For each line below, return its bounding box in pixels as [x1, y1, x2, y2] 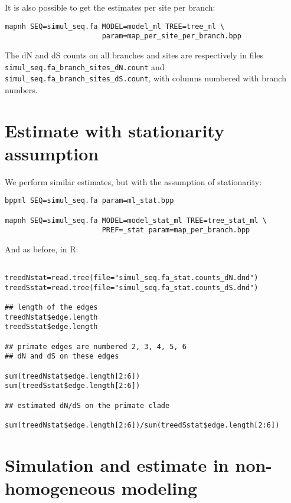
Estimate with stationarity [5, 118, 224, 142]
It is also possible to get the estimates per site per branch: [5, 1, 215, 13]
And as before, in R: [5, 242, 79, 255]
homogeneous [5, 476, 116, 500]
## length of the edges [5, 303, 98, 312]
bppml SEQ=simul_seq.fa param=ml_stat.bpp [5, 196, 174, 205]
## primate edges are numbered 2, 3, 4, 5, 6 [5, 342, 187, 351]
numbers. [5, 83, 38, 96]
